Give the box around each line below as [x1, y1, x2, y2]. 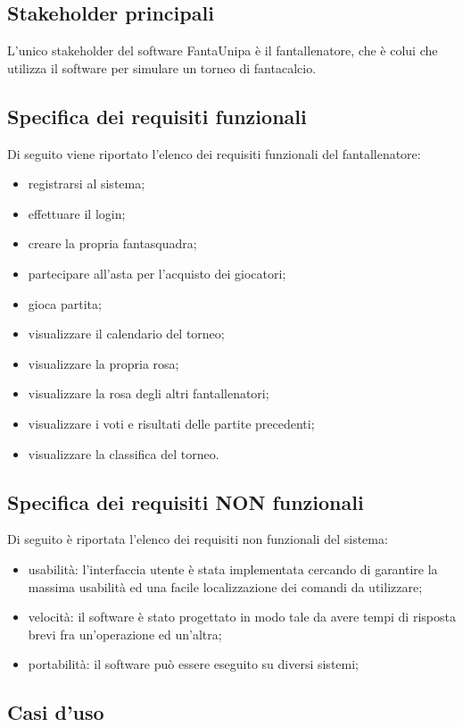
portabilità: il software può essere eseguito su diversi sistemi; [28, 655, 359, 673]
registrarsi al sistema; [28, 174, 145, 193]
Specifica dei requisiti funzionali [7, 102, 307, 130]
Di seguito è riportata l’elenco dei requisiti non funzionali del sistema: [7, 530, 388, 548]
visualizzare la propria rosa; [28, 354, 179, 372]
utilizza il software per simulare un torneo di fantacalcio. [7, 58, 317, 77]
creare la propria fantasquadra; [28, 234, 197, 253]
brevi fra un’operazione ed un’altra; [28, 624, 222, 643]
